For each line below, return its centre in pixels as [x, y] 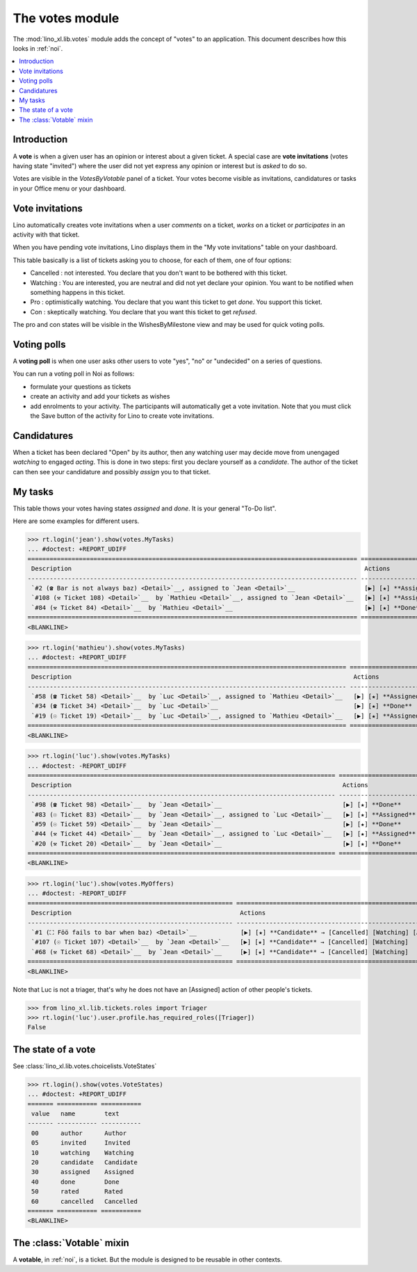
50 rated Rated [77, 1192]
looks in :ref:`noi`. [38, 48]
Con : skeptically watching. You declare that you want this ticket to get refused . [144, 312]
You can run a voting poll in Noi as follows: [74, 374]
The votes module [66, 18]
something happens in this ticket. [77, 292]
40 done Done [75, 1182]
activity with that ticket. [46, 235]
